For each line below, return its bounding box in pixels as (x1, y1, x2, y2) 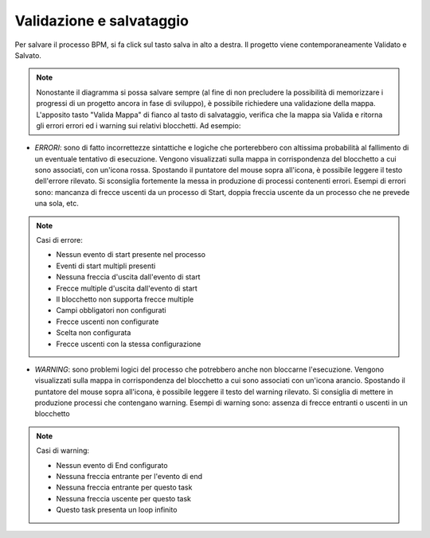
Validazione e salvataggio (14, 12, 189, 29)
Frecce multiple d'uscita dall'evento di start (56, 283, 198, 293)
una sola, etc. (34, 199, 79, 209)
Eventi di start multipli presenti (56, 261, 156, 271)
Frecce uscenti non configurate (56, 317, 159, 326)
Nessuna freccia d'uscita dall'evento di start (56, 272, 201, 282)
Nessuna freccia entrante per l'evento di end (56, 472, 203, 481)
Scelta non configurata (56, 328, 131, 337)
